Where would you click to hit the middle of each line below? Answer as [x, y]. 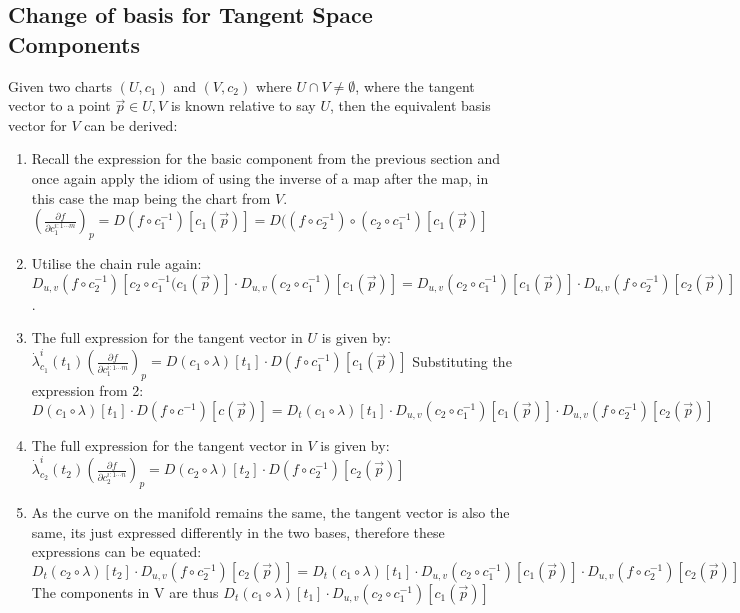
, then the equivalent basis [410, 105]
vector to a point [59, 105]
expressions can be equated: [116, 551]
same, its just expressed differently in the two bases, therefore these [238, 531]
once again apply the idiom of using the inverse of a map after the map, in [260, 177]
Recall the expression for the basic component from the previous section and [265, 158]
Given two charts [60, 85]
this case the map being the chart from [151, 197]
